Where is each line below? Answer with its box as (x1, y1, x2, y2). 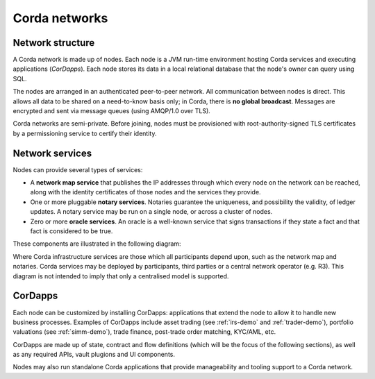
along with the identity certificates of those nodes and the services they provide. (30, 188, 261, 196)
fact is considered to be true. (30, 227, 113, 235)
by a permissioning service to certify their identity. (12, 129, 157, 137)
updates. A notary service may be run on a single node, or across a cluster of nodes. (30, 208, 273, 216)
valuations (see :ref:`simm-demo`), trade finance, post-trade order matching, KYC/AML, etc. (12, 328, 276, 336)
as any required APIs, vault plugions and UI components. (12, 351, 176, 359)
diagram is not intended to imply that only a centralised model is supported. (12, 271, 229, 280)
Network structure (12, 37, 95, 49)
